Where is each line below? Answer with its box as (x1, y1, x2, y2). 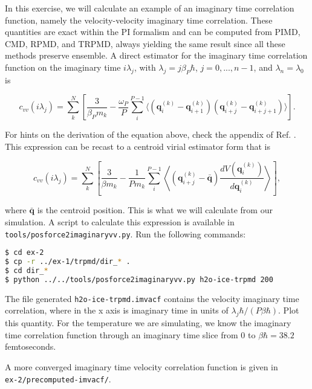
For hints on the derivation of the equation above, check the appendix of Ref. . (5, 128, 296, 141)
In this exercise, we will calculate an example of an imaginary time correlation (5, 2, 294, 14)
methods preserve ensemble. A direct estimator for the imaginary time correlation (5, 49, 308, 62)
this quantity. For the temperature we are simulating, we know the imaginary (5, 317, 291, 329)
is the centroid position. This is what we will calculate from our (37, 204, 273, 216)
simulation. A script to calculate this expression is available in (5, 216, 235, 228)
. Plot (278, 304, 299, 317)
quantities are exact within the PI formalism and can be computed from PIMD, (5, 25, 301, 38)
